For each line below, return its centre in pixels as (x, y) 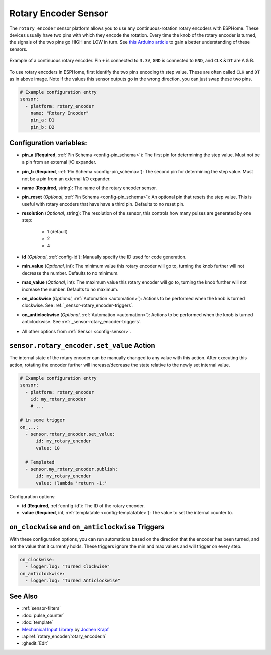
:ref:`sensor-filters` (41, 608)
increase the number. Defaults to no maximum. (70, 289)
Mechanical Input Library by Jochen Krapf (65, 629)
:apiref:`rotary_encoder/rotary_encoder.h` (64, 636)
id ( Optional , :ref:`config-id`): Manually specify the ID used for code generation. (104, 257)
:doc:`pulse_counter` (43, 615)
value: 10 (48, 448)
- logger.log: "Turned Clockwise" (68, 566)
